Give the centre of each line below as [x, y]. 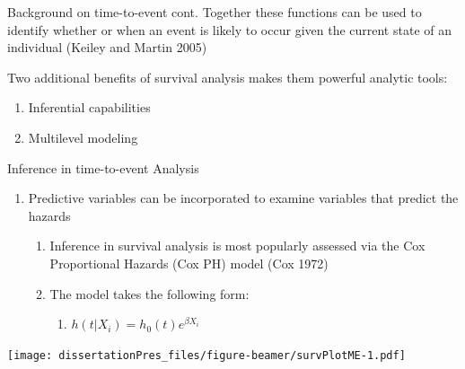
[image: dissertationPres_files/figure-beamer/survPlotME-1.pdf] [206, 355]
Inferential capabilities [89, 107]
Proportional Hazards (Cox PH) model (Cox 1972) [189, 263]
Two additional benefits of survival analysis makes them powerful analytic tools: [228, 77]
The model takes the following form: [149, 293]
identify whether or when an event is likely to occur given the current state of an [229, 29]
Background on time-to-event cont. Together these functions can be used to [215, 12]
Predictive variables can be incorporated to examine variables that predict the [243, 198]
